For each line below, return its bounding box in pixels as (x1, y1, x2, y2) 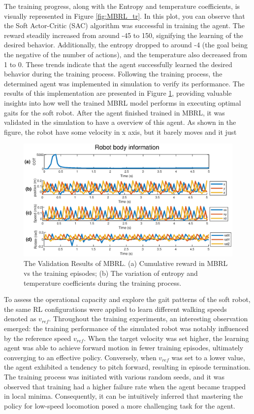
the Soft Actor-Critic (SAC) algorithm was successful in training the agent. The (4, 20, 245, 31)
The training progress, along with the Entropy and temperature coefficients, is (4, 1, 240, 11)
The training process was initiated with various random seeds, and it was (4, 372, 224, 381)
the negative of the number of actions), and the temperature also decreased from (4, 49, 247, 59)
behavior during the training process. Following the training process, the (4, 69, 222, 79)
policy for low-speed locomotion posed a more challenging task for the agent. (4, 400, 235, 411)
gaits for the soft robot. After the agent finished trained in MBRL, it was (4, 107, 225, 117)
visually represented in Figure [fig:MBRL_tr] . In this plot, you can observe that (4, 10, 245, 21)
